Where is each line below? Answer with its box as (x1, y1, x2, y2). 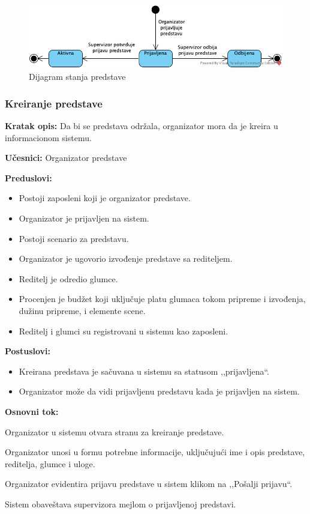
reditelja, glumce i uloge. (5, 457, 95, 470)
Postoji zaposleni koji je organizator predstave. (19, 192, 191, 204)
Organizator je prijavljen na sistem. (19, 211, 149, 224)
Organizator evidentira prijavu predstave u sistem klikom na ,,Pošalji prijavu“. (5, 477, 293, 490)
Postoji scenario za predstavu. (19, 232, 129, 244)
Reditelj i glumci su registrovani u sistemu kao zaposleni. (19, 324, 228, 337)
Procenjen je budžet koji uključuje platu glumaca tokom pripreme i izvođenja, (19, 292, 306, 305)
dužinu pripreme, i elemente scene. (19, 304, 146, 316)
